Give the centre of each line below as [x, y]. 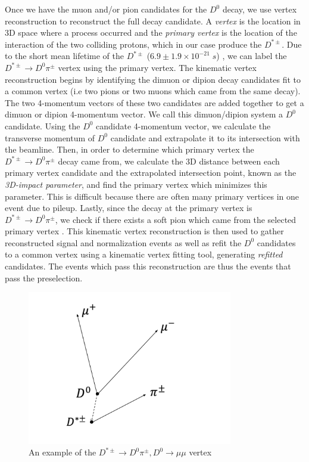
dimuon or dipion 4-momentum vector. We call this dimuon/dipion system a [144, 114]
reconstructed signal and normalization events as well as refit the [123, 242]
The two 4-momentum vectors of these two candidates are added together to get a [154, 102]
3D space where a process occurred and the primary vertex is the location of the [151, 32]
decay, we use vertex [260, 9]
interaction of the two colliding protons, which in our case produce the [133, 44]
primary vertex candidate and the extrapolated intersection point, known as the [151, 173]
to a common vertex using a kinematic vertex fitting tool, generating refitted [144, 254]
